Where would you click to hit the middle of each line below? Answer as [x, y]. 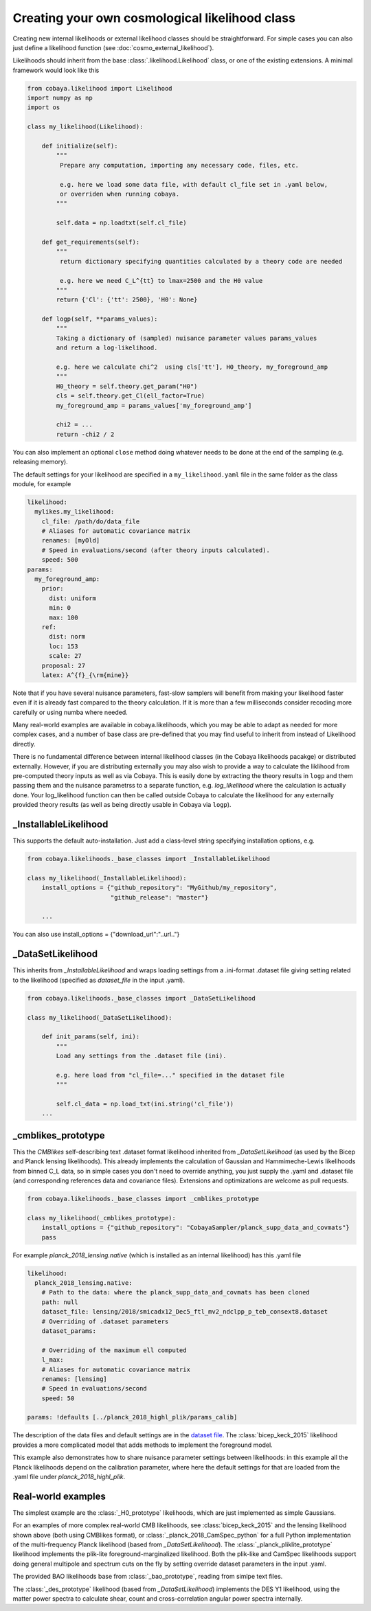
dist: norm [67, 637]
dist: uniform [72, 598]
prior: [53, 589]
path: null [60, 1302]
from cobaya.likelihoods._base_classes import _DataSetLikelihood [141, 998]
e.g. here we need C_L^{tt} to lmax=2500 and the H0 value [161, 281]
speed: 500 [60, 560]
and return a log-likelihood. [107, 348]
